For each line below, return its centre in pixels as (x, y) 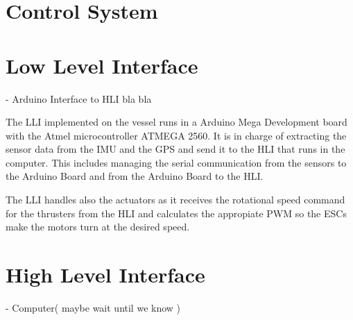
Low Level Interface (102, 65)
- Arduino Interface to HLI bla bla (79, 98)
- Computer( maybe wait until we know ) (93, 307)
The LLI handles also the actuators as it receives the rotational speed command (175, 200)
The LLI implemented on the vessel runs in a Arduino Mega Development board (176, 122)
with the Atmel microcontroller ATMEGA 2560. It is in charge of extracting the (176, 135)
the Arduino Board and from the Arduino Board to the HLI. (135, 176)
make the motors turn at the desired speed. (98, 227)
